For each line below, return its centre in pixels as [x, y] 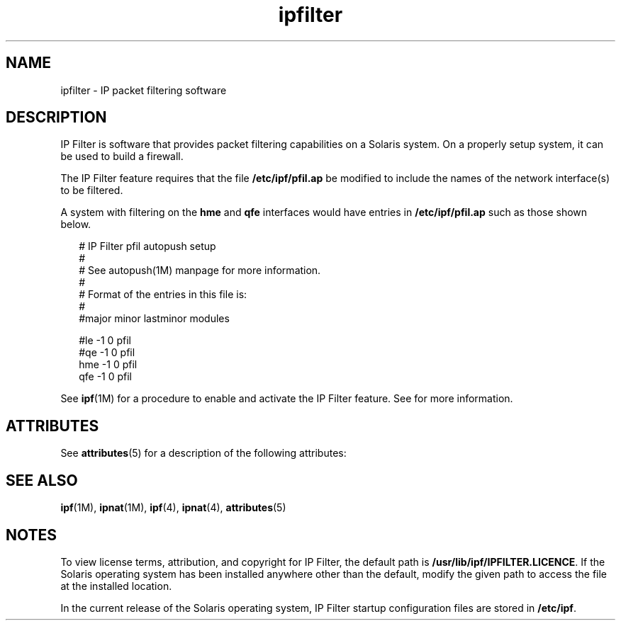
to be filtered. [92, 190]
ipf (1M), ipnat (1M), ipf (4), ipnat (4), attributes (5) [173, 508]
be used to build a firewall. [122, 156]
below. [76, 224]
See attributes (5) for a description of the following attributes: [203, 453]
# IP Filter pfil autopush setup [147, 246]
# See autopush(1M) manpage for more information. [200, 271]
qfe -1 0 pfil [106, 377]
